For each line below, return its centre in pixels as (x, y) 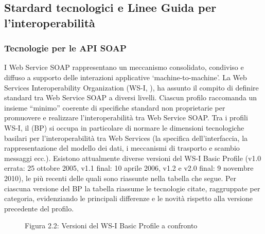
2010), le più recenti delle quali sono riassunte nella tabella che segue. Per (120, 178)
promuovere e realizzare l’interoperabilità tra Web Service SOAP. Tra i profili (126, 118)
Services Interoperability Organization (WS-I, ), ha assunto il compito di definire (131, 87)
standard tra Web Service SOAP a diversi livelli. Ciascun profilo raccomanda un (131, 97)
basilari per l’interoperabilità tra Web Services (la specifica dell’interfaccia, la (126, 138)
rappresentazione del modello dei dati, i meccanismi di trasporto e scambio (122, 148)
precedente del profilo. (39, 208)
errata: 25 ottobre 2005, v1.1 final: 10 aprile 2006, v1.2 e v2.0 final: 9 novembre (129, 168)
